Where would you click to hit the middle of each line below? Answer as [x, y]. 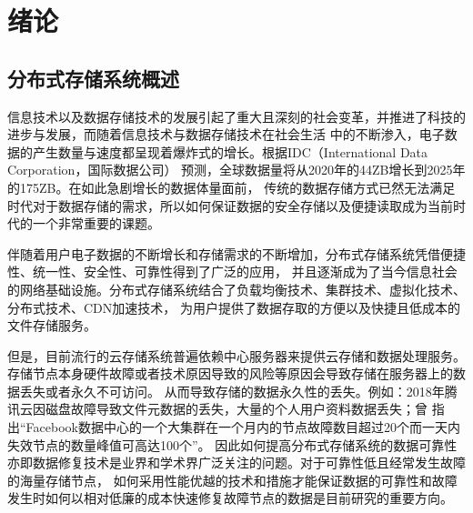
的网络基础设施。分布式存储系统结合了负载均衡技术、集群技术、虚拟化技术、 [236, 289]
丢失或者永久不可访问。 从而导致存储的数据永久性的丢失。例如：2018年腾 [238, 391]
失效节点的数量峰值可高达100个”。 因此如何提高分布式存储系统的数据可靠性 [232, 444]
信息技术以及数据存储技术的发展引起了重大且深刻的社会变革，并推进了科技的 [236, 116]
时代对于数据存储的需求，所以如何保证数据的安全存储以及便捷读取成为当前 [230, 205]
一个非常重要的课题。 [96, 223]
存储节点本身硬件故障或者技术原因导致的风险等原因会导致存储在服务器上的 [230, 373]
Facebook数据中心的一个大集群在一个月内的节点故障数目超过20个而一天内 [243, 427]
